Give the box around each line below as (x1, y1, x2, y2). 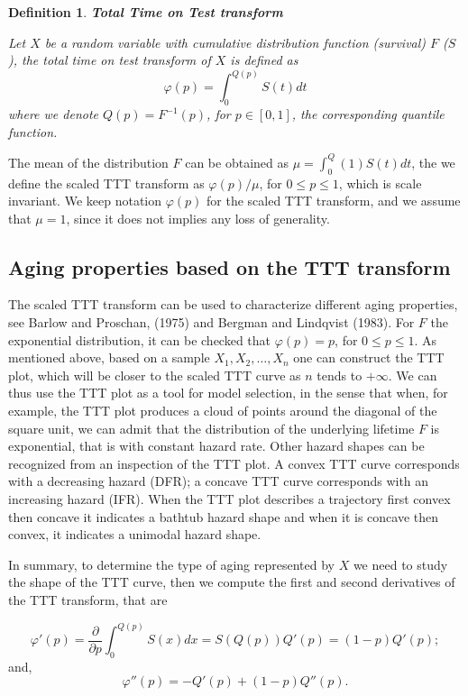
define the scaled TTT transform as (8, 173, 205, 192)
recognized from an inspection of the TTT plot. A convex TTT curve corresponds (8, 453, 460, 472)
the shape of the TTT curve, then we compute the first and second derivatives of (8, 572, 455, 591)
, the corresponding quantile (291, 105, 445, 124)
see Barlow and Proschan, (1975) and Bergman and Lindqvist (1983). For (8, 313, 415, 332)
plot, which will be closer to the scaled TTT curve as (8, 365, 301, 384)
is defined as (230, 50, 298, 69)
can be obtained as (185, 152, 289, 171)
